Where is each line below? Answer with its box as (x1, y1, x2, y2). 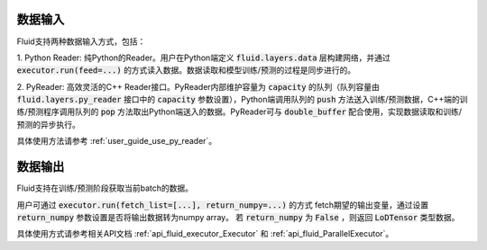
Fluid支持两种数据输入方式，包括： (16, 36, 146, 47)
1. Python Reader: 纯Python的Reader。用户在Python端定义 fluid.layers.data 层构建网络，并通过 (16, 52, 391, 63)
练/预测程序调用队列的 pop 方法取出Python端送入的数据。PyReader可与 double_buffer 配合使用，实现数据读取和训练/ (16, 106, 463, 117)
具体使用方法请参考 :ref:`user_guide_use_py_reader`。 (16, 136, 217, 147)
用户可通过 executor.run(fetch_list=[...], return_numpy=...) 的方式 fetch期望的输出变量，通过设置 (16, 199, 429, 210)
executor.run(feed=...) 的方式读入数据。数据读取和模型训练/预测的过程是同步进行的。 (16, 65, 356, 76)
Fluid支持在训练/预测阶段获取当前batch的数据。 (16, 183, 194, 193)
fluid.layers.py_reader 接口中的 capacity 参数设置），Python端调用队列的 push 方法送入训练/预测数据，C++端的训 (16, 94, 468, 105)
